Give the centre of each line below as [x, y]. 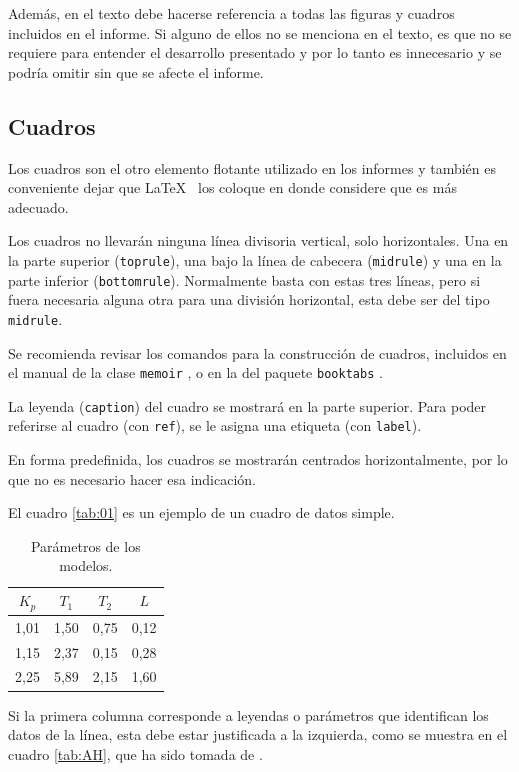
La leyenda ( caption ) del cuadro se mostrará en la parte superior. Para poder [247, 405]
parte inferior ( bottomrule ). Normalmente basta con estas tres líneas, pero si [244, 279]
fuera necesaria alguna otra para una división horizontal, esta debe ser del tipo [249, 299]
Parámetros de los [85, 545]
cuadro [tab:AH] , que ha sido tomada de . [135, 753]
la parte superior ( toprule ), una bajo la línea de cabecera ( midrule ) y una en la [255, 259]
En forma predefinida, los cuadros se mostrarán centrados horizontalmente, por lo [258, 459]
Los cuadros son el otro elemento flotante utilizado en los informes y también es [252, 167]
